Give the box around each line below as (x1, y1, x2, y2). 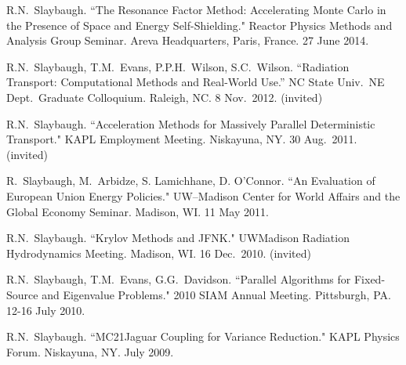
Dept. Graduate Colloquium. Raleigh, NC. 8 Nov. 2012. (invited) (6, 89, 323, 105)
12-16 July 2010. (6, 302, 85, 318)
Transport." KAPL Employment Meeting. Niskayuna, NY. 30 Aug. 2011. (6, 131, 357, 147)
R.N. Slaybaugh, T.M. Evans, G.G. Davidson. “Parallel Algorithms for (6, 271, 351, 287)
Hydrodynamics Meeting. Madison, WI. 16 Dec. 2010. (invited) (6, 244, 311, 261)
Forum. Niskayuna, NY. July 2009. (6, 343, 174, 360)
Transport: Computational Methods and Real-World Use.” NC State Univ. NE (6, 74, 385, 90)
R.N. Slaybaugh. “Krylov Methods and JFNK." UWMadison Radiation (6, 229, 350, 246)
